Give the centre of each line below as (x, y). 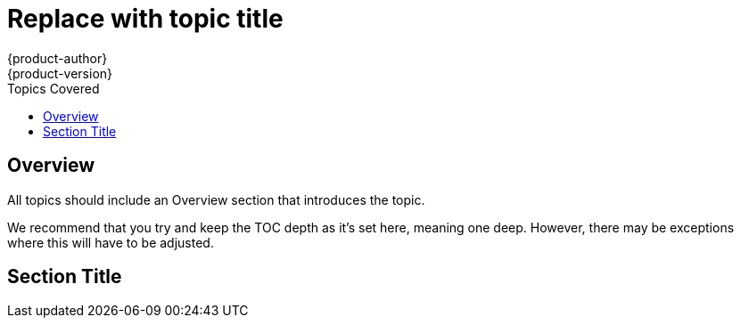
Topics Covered (54, 88)
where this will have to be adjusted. (111, 242)
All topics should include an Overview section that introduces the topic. (216, 199)
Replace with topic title (145, 19)
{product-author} (58, 58)
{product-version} (60, 73)
